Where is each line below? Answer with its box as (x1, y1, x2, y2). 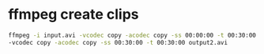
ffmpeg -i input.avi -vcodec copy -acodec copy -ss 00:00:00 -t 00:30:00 (8, 31, 257, 39)
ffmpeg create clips (8, 5, 140, 23)
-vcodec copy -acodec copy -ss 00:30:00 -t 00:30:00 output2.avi (8, 38, 228, 46)
